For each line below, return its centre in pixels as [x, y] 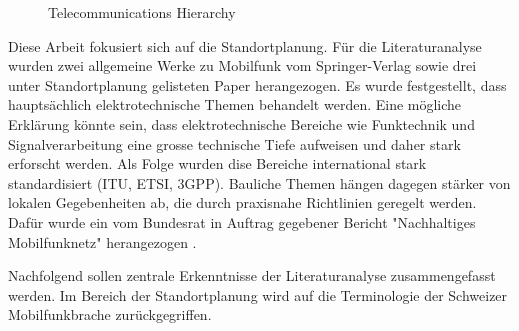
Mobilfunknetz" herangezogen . [102, 241]
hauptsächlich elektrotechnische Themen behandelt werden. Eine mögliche [235, 104]
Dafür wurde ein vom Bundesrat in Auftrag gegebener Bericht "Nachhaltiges [242, 221]
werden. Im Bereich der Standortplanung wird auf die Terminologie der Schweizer [258, 294]
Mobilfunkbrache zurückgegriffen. [110, 314]
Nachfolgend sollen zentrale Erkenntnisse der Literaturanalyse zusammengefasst [252, 275]
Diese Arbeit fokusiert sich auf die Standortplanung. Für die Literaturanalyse [245, 45]
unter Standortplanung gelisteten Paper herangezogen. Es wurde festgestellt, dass [257, 84]
